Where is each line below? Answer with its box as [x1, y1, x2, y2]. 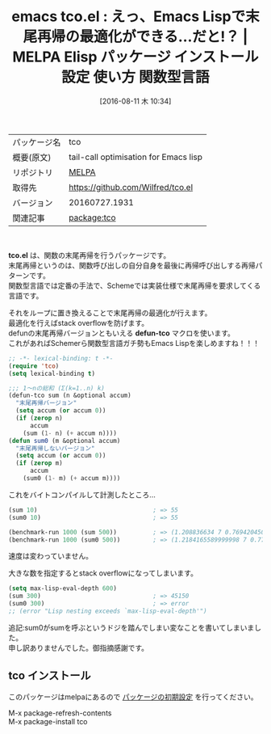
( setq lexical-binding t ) [8, 369, 95, 378]
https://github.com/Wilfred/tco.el [68, 181, 194, 192]
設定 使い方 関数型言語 [61, 68, 210, 86]
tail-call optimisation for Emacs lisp [68, 151, 203, 162]
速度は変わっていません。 [8, 551, 93, 561]
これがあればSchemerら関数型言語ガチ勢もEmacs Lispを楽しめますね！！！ [8, 338, 261, 348]
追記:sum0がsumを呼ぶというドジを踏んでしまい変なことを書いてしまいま [8, 622, 255, 632]
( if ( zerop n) [15, 414, 63, 423]
